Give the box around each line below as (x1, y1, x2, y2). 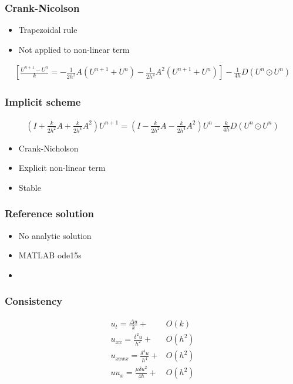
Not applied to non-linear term (18, 43, 130, 55)
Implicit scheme (5, 95, 81, 109)
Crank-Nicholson (18, 142, 79, 154)
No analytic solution (18, 229, 92, 241)
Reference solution (5, 206, 95, 221)
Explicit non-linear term (18, 161, 106, 174)
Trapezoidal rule (18, 23, 78, 36)
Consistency (5, 294, 63, 308)
